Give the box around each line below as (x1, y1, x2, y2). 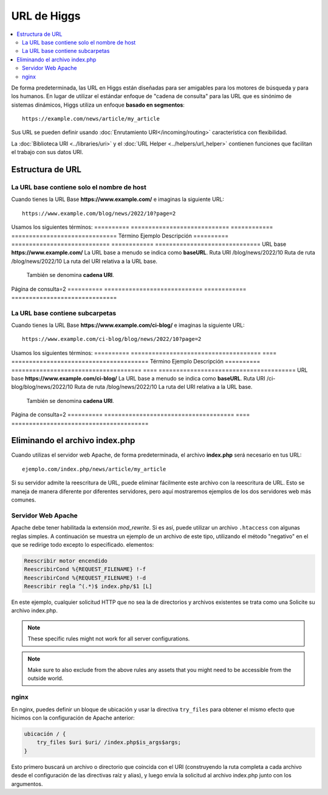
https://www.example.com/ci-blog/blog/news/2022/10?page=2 (22, 335, 202, 343)
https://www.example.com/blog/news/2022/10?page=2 (22, 210, 176, 217)
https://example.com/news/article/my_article (22, 116, 160, 122)
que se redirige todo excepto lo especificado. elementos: (11, 541, 154, 548)
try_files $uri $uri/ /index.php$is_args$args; (36, 739, 182, 746)
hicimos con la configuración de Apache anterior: (11, 714, 135, 721)
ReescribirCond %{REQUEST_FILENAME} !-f (24, 566, 146, 573)
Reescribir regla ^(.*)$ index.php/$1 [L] (24, 583, 152, 590)
